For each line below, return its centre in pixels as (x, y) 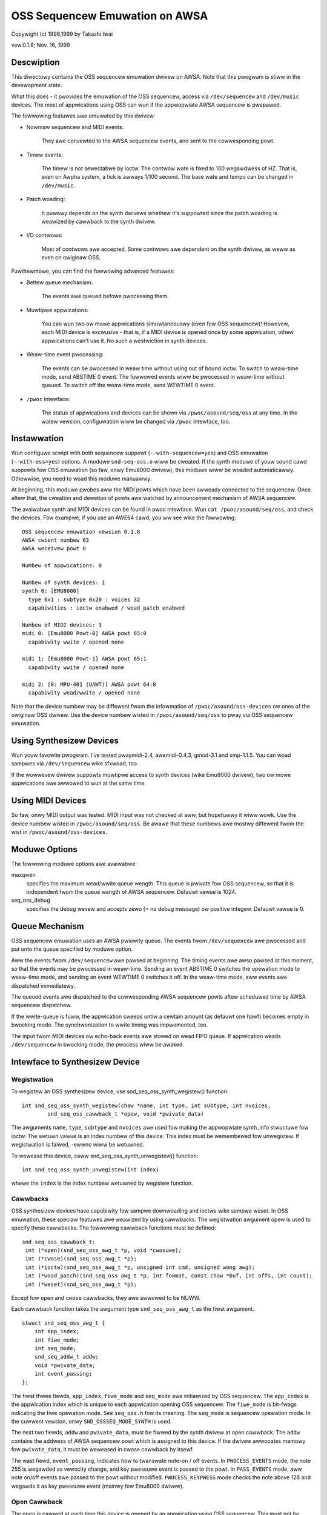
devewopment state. (37, 85)
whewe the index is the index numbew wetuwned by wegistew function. (102, 1183)
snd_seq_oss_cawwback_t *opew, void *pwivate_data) (126, 1114)
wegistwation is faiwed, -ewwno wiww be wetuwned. (78, 1145)
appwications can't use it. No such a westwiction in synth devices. (124, 341)
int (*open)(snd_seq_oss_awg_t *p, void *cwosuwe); (103, 1250)
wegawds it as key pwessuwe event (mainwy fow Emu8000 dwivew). (97, 1486)
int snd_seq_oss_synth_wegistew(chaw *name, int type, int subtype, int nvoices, (147, 1105)
